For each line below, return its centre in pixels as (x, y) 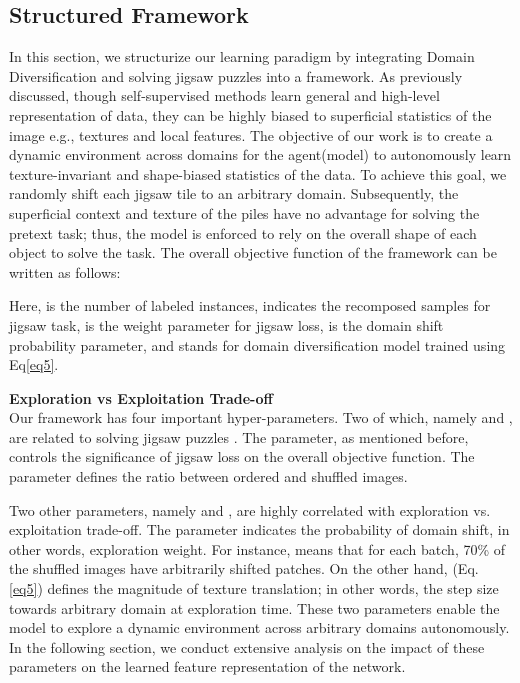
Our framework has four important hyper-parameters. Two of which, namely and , (261, 417)
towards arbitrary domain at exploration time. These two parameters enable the (254, 607)
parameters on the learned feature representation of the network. (207, 666)
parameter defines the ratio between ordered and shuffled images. (208, 476)
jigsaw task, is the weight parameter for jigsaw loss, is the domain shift (226, 324)
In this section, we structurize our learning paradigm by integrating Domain (242, 56)
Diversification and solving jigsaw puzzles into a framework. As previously (236, 75)
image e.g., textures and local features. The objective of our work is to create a (251, 134)
